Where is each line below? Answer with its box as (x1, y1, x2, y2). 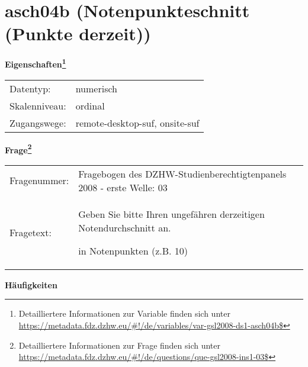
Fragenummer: (9, 173, 69, 188)
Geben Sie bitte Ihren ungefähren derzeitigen (78, 207, 265, 221)
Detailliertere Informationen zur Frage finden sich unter (18, 339, 221, 351)
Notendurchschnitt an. (78, 220, 171, 234)
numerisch (75, 81, 117, 95)
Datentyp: (9, 81, 51, 95)
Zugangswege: (9, 115, 66, 130)
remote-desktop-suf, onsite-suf (75, 115, 200, 130)
